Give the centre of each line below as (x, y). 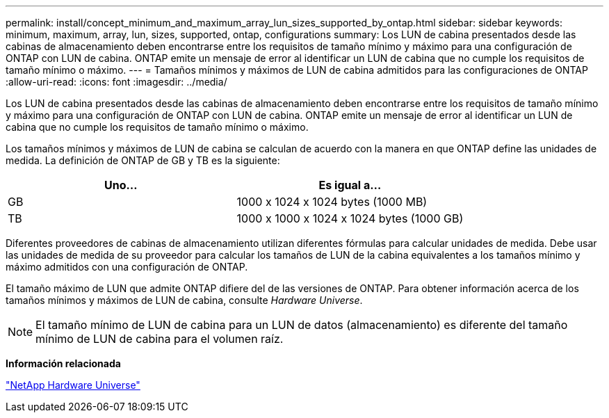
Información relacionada (63, 363)
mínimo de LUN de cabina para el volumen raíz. (160, 339)
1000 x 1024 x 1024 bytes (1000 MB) (332, 202)
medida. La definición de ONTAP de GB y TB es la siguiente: (143, 160)
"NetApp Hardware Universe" (73, 385)
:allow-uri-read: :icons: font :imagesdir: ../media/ (116, 82)
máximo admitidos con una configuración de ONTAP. (127, 267)
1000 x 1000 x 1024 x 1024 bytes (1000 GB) (350, 218)
